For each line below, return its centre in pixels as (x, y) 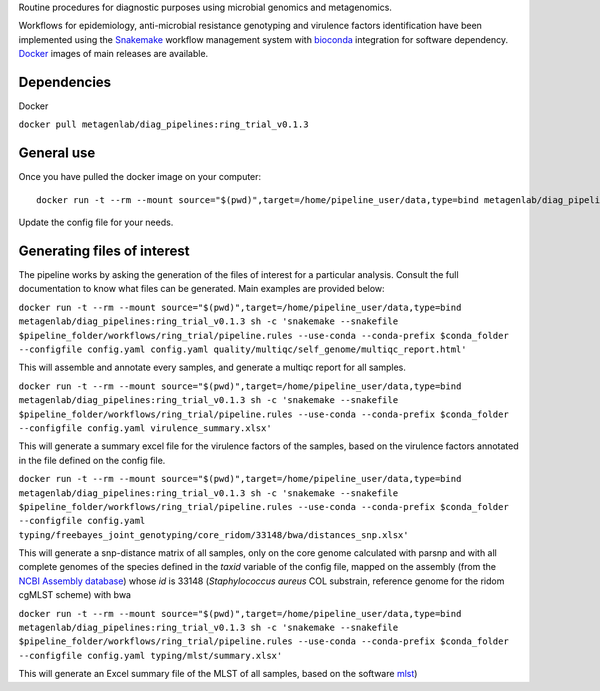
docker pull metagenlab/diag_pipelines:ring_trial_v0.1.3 (163, 124)
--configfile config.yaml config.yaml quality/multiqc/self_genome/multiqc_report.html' (242, 349)
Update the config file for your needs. (96, 222)
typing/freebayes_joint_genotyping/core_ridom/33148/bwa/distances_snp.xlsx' (213, 534)
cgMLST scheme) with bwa (75, 595)
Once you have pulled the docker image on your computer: (140, 177)
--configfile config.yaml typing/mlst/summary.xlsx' (150, 655)
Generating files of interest (104, 250)
